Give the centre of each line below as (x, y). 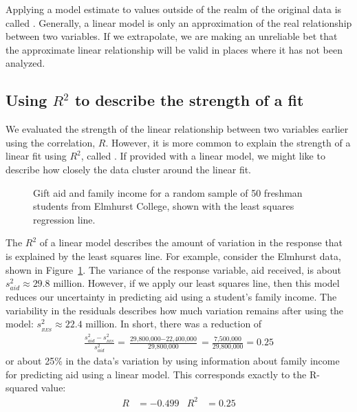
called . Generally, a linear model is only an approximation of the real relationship (179, 22)
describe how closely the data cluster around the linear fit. (128, 169)
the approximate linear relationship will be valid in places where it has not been (174, 49)
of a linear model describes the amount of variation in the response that (191, 242)
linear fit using (36, 156)
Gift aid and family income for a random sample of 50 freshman (168, 192)
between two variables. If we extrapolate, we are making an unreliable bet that (172, 36)
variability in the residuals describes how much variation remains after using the (175, 310)
